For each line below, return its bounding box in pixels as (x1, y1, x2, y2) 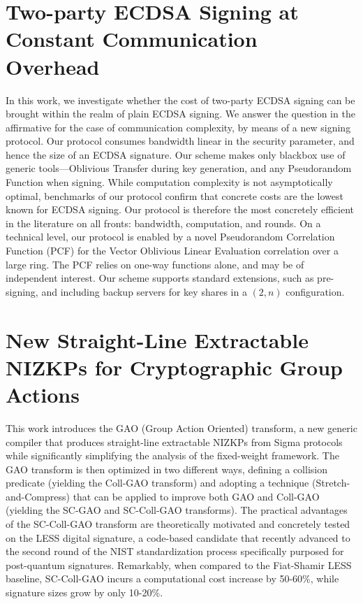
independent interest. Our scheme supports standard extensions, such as (6, 271, 314, 285)
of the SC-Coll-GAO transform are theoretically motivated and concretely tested (6, 517, 350, 531)
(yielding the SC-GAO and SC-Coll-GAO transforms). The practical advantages (6, 503, 348, 517)
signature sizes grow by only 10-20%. (6, 585, 163, 600)
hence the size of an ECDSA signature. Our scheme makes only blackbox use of (6, 147, 346, 161)
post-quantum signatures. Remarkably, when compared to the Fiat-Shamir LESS (6, 557, 352, 572)
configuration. (286, 284, 345, 299)
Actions (6, 380, 80, 408)
